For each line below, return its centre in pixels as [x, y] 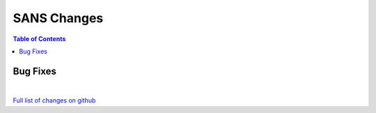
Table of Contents [39, 39]
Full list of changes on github [54, 101]
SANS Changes [58, 18]
